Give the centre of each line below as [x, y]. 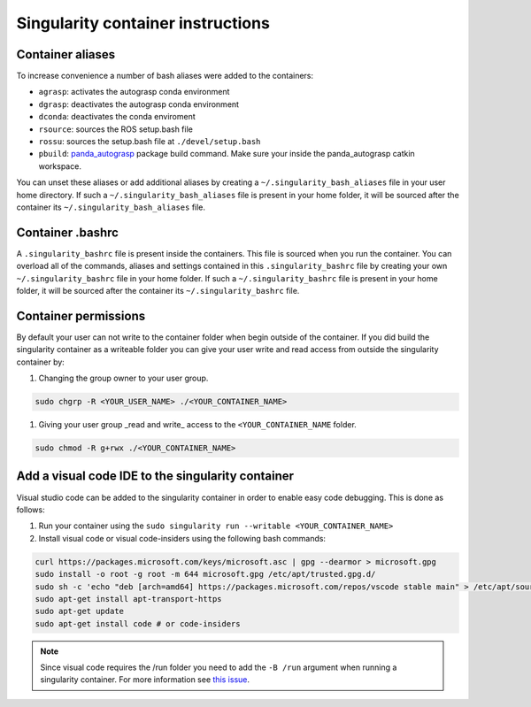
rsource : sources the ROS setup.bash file [116, 129]
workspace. [60, 166]
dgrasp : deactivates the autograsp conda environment [139, 104]
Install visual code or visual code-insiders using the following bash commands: [182, 538]
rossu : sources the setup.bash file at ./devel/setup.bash [150, 142]
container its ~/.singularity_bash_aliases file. [111, 207]
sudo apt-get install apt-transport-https [128, 599]
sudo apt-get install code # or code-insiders [138, 623]
